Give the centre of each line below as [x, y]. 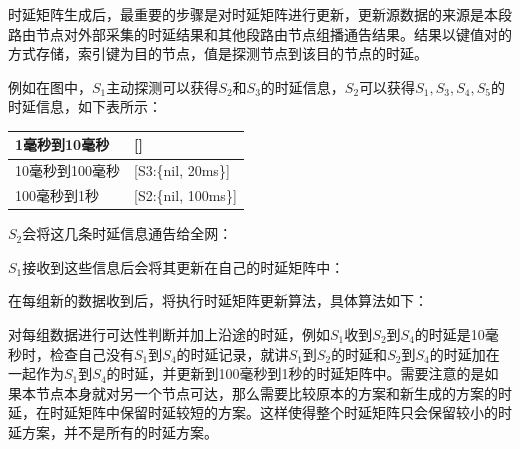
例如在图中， [50, 86]
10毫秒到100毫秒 [67, 170]
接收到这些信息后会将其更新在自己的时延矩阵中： [183, 266]
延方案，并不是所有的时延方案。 [113, 432]
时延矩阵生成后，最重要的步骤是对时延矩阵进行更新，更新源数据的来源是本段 [260, 14]
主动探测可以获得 [162, 86]
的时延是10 [449, 334]
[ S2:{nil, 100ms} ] [185, 195]
